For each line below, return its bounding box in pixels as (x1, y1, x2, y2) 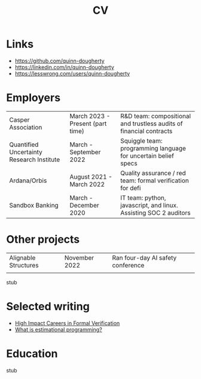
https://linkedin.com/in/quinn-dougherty (14, 64, 115, 71)
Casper (9, 115, 30, 124)
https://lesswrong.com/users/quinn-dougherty (14, 70, 130, 77)
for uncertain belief (120, 151, 175, 160)
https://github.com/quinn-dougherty (14, 57, 105, 64)
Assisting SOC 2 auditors (120, 208, 191, 216)
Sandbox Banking (9, 201, 59, 209)
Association (9, 123, 42, 131)
